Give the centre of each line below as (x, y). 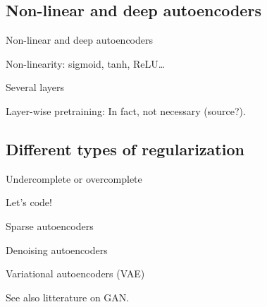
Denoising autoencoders (57, 249)
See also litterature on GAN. (68, 297)
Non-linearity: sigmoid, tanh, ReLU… (86, 63)
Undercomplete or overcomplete (74, 178)
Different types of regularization (125, 149)
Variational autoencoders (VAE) (75, 273)
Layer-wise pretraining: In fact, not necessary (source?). (126, 110)
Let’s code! (29, 202)
